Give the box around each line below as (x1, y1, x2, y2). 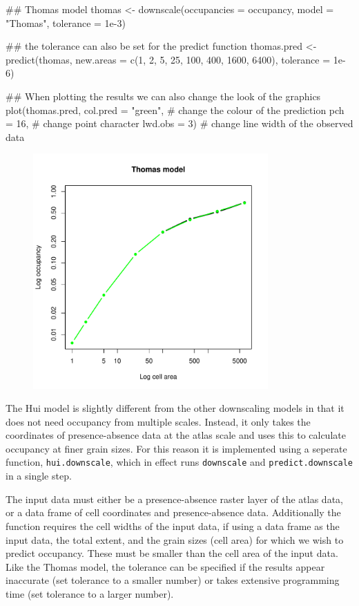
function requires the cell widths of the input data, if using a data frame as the (6, 518, 340, 533)
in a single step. (6, 468, 72, 483)
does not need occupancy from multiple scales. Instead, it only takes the (6, 414, 311, 428)
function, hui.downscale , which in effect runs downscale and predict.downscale (6, 455, 353, 469)
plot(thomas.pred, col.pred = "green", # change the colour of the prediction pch (6, 102, 345, 117)
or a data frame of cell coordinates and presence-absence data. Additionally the (6, 505, 341, 520)
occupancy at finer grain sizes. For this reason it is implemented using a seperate (6, 441, 347, 455)
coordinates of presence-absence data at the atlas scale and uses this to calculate (6, 428, 346, 442)
